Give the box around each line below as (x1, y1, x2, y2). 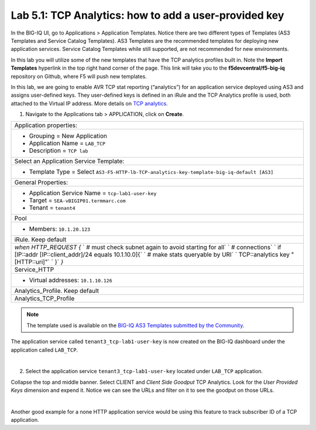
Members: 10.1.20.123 (29, 225, 91, 233)
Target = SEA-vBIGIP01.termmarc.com (29, 196, 126, 204)
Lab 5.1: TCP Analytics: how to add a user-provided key (11, 9, 284, 22)
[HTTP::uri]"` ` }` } (14, 258, 64, 266)
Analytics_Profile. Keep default (14, 287, 99, 295)
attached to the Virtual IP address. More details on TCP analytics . (11, 100, 168, 107)
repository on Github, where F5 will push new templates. (11, 73, 147, 80)
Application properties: (14, 121, 78, 129)
